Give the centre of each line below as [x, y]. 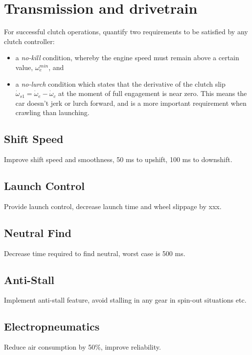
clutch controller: [29, 41]
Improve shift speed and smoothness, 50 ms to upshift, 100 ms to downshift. [118, 159]
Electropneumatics [52, 326]
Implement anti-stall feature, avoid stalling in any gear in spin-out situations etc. [125, 300]
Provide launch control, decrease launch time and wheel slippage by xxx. [113, 206]
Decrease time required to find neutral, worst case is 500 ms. [95, 253]
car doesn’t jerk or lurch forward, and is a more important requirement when [131, 103]
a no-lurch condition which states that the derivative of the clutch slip [120, 83]
